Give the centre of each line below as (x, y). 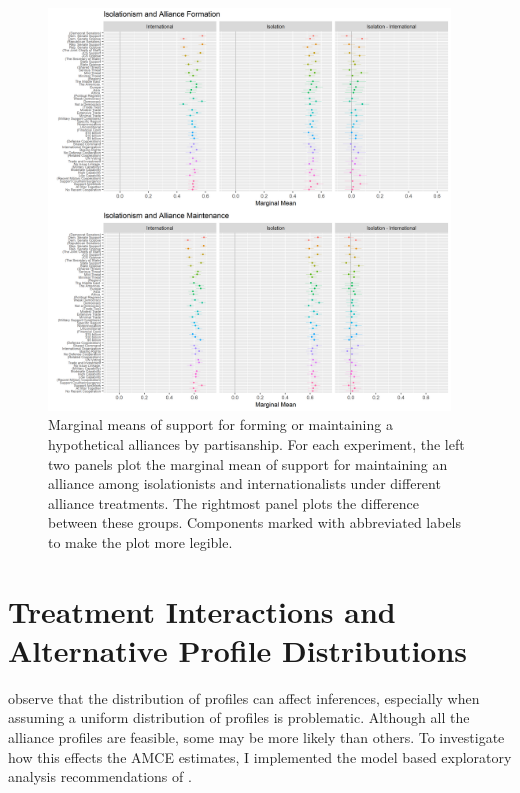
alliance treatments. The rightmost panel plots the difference (233, 502)
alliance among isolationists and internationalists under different (244, 483)
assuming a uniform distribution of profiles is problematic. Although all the (239, 717)
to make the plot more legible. (140, 541)
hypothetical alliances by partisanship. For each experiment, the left (256, 443)
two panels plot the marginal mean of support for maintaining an (248, 463)
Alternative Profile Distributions (238, 649)
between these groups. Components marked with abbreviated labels (255, 522)
